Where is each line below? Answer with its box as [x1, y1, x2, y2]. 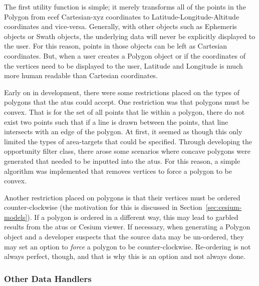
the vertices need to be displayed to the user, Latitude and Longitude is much [4, 60, 243, 71]
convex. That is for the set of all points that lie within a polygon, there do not [4, 106, 245, 117]
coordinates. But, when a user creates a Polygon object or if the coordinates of [4, 50, 245, 61]
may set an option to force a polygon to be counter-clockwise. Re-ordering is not [4, 241, 251, 251]
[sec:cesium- [205, 202, 242, 212]
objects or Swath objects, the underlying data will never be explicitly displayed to [4, 31, 255, 41]
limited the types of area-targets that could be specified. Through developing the [4, 136, 252, 146]
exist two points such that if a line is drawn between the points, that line [4, 116, 228, 127]
